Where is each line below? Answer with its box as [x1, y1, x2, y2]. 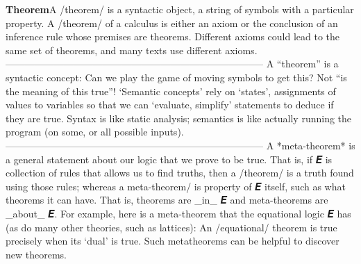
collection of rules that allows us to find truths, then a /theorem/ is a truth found [6, 165, 354, 180]
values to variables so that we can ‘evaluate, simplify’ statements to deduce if [6, 97, 334, 112]
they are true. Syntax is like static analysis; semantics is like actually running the [6, 110, 352, 125]
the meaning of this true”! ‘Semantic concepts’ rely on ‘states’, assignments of [6, 83, 336, 98]
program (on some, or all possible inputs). [6, 124, 184, 139]
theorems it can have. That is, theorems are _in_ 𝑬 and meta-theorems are [6, 192, 328, 207]
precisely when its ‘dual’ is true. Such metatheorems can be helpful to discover [6, 233, 339, 248]
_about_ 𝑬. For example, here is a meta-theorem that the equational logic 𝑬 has [6, 206, 351, 220]
